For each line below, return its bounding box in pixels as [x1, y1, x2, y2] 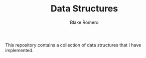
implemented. [5, 47, 34, 53]
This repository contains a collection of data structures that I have [5, 42, 141, 48]
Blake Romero [70, 19, 99, 25]
